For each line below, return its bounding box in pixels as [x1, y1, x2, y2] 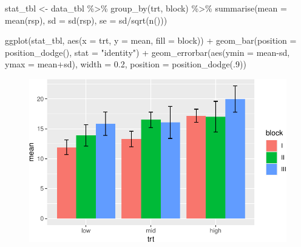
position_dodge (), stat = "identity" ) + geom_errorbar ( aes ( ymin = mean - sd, [5, 46, 290, 58]
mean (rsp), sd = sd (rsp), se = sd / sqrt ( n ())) [5, 13, 167, 26]
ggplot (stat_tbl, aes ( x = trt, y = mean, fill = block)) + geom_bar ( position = [5, 34, 297, 47]
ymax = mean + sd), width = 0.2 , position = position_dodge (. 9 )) [5, 58, 246, 70]
